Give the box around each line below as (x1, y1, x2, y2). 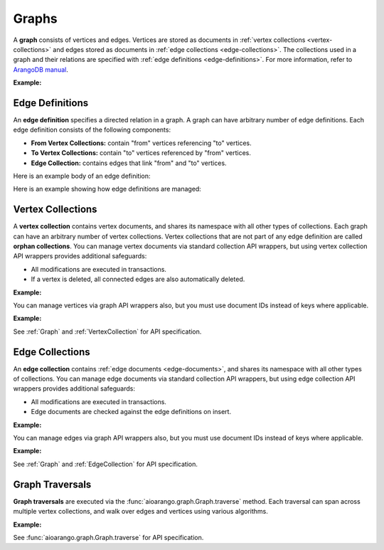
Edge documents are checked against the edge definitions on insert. (31, 408, 231, 416)
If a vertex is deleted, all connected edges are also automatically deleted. (31, 275, 245, 284)
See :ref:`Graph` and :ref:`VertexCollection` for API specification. (13, 327, 202, 336)
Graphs (13, 11, 58, 26)
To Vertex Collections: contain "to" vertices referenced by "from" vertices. (31, 149, 252, 157)
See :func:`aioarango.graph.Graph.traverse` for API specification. (13, 533, 204, 541)
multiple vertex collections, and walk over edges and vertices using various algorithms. (13, 507, 268, 516)
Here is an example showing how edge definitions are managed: (13, 185, 202, 194)
